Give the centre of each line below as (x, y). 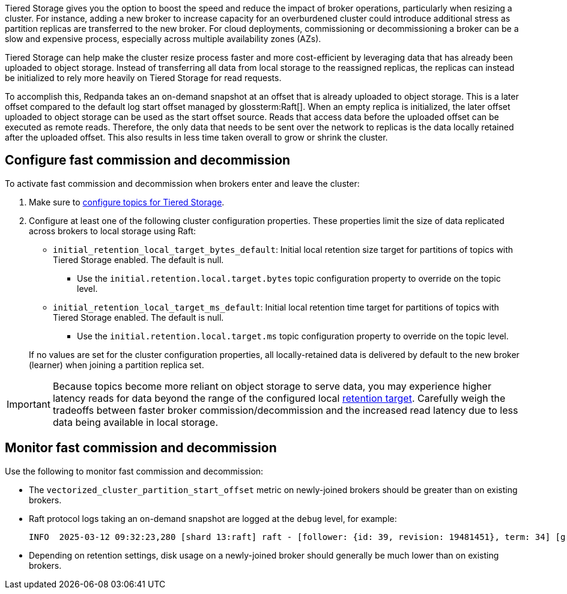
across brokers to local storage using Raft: (113, 231)
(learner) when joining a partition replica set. (117, 365)
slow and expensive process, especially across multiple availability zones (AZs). (163, 39)
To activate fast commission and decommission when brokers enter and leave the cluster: (182, 183)
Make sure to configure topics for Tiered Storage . (127, 202)
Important (29, 404)
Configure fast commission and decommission (148, 160)
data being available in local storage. (135, 422)
